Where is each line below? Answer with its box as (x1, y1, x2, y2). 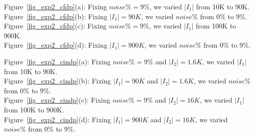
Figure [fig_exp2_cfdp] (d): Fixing (4, 40, 107, 50)
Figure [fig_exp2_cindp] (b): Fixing (4, 76, 111, 86)
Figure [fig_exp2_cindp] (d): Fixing (4, 114, 111, 124)
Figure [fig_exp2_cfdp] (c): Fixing (4, 21, 107, 31)
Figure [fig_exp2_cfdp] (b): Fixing (4, 11, 107, 21)
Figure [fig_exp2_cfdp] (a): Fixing (4, 1, 107, 11)
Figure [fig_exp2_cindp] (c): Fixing (4, 95, 110, 105)
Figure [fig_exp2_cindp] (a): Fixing (4, 56, 111, 66)
